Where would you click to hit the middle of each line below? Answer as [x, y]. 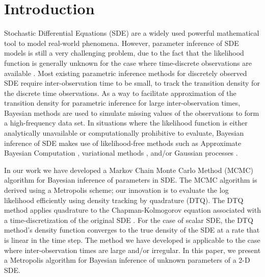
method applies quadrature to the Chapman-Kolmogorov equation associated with [132, 210]
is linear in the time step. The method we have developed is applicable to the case [132, 240]
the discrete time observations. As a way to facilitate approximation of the [120, 93]
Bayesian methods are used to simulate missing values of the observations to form [132, 112]
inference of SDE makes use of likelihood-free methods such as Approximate [123, 143]
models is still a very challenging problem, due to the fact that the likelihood [124, 53]
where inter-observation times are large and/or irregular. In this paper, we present [132, 250]
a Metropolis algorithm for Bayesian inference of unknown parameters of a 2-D [127, 260]
